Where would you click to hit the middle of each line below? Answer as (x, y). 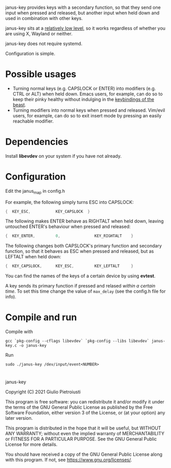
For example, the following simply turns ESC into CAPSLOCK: (69, 202)
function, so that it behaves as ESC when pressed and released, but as (80, 251)
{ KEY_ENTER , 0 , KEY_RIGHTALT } (69, 236)
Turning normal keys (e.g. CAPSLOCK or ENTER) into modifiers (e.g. (84, 88)
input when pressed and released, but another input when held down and (82, 13)
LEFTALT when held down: (33, 257)
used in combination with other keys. (44, 18)
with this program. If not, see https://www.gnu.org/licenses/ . (69, 460)
